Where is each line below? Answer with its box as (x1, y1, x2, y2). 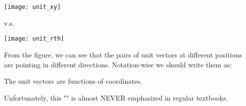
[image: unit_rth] (4, 35, 64, 43)
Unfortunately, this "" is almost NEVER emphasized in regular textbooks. (4, 92, 228, 103)
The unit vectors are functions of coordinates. (4, 76, 143, 86)
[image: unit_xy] (4, 3, 61, 10)
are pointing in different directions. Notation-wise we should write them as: (4, 59, 232, 69)
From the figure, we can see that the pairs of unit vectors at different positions (4, 49, 243, 59)
